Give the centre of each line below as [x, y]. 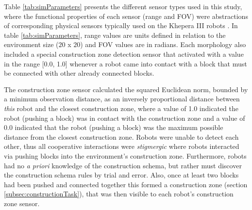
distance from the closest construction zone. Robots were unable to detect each [121, 137]
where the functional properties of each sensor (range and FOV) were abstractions [126, 16]
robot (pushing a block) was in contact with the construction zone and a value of [125, 118]
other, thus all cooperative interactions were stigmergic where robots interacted [122, 146]
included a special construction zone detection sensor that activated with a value [124, 54]
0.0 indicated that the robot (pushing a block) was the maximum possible [114, 127]
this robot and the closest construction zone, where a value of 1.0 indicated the [121, 108]
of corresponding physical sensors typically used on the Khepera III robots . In [121, 25]
